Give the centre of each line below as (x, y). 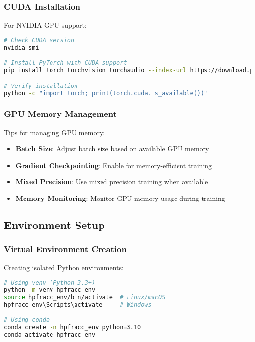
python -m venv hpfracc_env (50, 290)
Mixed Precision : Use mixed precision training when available (112, 182)
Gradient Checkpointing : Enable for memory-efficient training (114, 165)
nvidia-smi (22, 47)
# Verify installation (41, 86)
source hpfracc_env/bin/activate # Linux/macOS (85, 297)
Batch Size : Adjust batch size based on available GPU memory (112, 149)
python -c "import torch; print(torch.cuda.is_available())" (106, 93)
